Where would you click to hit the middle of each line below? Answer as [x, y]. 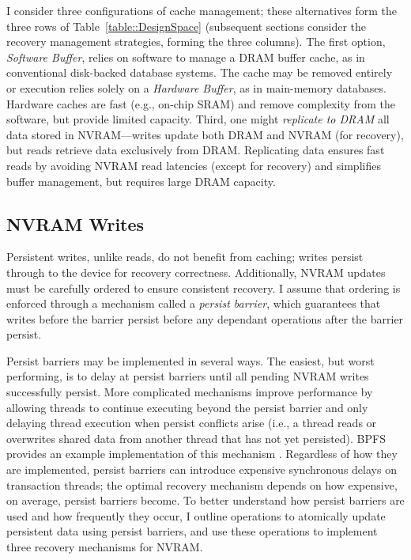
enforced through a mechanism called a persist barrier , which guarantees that [194, 303]
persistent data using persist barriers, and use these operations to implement [192, 531]
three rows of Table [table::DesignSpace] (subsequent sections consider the [187, 26]
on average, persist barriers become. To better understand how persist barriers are [205, 500]
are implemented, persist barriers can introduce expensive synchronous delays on [202, 469]
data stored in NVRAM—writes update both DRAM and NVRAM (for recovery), [205, 134]
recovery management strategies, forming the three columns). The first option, [196, 42]
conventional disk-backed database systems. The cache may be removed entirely [200, 72]
